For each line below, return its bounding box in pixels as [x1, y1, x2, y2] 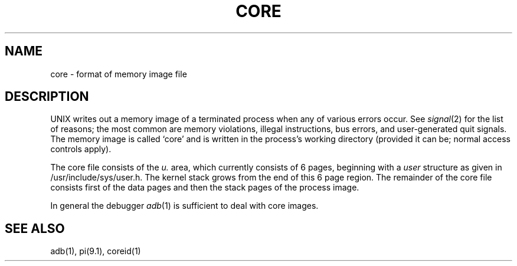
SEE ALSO [5, 221, 65, 236]
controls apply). [50, 144, 112, 155]
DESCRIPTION [5, 89, 89, 104]
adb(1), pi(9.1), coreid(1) [50, 246, 141, 257]
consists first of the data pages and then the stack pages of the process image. [50, 182, 359, 193]
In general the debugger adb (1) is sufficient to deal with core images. [50, 201, 319, 211]
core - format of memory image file [50, 68, 187, 79]
